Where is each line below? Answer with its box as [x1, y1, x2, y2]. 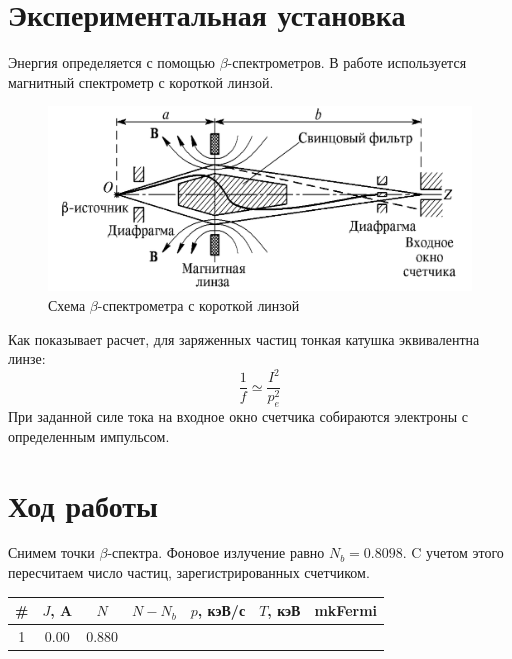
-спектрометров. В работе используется [227, 52, 467, 73]
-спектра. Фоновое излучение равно [107, 542, 325, 563]
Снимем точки [8, 542, 95, 563]
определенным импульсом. [8, 425, 170, 446]
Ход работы [8, 484, 158, 525]
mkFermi [314, 600, 378, 621]
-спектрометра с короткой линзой [97, 294, 300, 315]
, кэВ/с [197, 600, 246, 621]
